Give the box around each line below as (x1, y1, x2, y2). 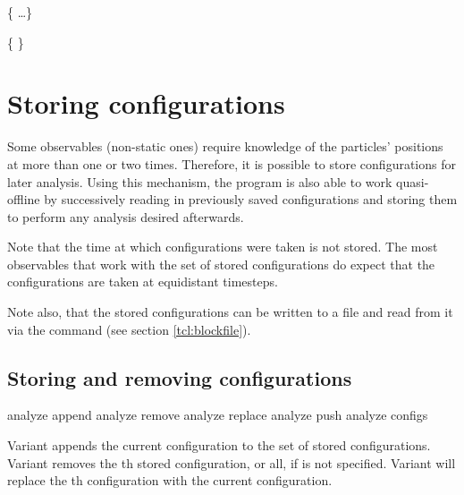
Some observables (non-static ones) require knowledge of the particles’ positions (7, 137, 443, 156)
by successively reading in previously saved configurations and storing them (44, 190, 458, 209)
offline (7, 190, 40, 209)
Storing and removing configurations (7, 363, 352, 391)
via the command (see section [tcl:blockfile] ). (7, 320, 251, 338)
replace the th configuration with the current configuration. (7, 471, 333, 490)
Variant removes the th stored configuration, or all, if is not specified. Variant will (7, 453, 456, 472)
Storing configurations (7, 85, 285, 122)
